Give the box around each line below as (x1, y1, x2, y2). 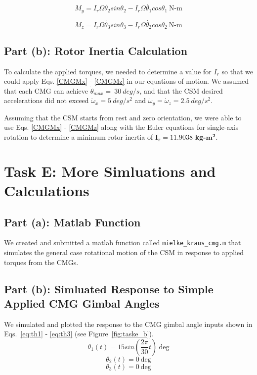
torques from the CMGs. (4, 257, 79, 267)
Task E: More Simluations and (4, 161, 216, 181)
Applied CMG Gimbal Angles (4, 295, 160, 311)
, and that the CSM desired (139, 85, 223, 96)
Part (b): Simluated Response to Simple (4, 281, 214, 296)
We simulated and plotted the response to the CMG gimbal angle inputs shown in (4, 319, 253, 329)
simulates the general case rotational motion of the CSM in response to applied (4, 247, 244, 257)
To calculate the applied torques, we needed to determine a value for (4, 66, 212, 76)
